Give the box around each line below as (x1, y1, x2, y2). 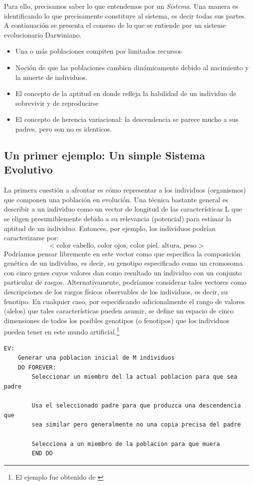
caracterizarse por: (4, 233, 59, 243)
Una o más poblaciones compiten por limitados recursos (15, 46, 182, 56)
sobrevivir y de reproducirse (15, 97, 99, 108)
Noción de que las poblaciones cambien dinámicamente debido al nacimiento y (15, 62, 249, 72)
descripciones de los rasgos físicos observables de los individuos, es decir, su (4, 287, 228, 297)
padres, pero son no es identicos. (15, 123, 112, 134)
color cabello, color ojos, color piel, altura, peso (56, 242, 197, 249)
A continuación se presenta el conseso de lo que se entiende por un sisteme (4, 20, 226, 30)
